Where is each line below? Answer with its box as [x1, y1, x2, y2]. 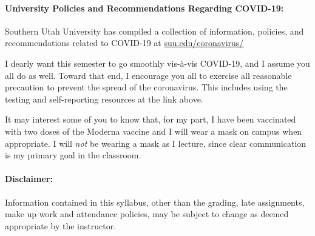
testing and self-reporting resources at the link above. [5, 92, 203, 105]
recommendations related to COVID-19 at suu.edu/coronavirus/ [5, 36, 244, 49]
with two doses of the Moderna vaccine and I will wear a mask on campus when [5, 124, 302, 137]
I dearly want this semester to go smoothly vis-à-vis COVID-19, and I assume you [5, 56, 310, 69]
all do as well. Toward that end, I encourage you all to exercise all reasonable [5, 69, 292, 81]
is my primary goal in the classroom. [5, 149, 141, 161]
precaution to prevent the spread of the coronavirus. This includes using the [5, 81, 288, 93]
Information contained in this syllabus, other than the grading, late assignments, [5, 195, 305, 208]
